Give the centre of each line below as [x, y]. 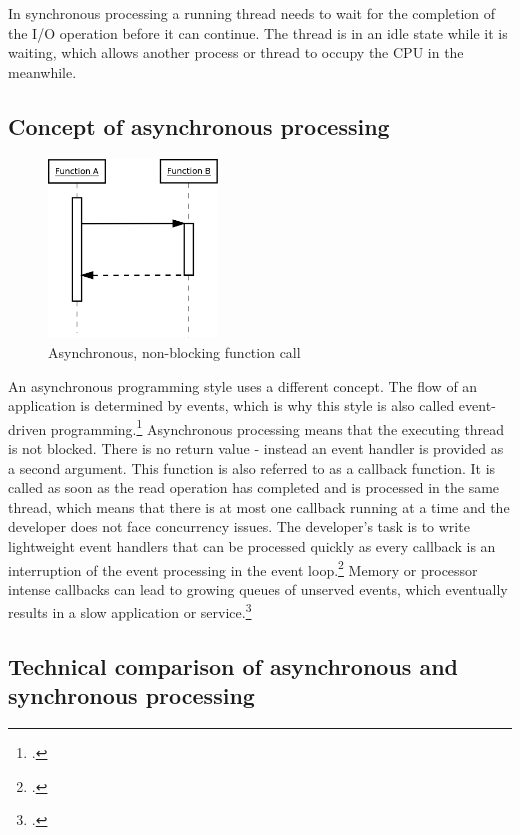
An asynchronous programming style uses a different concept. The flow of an [243, 385]
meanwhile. [42, 71]
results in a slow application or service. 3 [130, 611]
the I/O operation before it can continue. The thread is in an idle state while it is [258, 32]
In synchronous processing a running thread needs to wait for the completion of [252, 13]
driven [27, 428]
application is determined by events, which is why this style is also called [231, 405]
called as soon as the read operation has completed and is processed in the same [254, 487]
